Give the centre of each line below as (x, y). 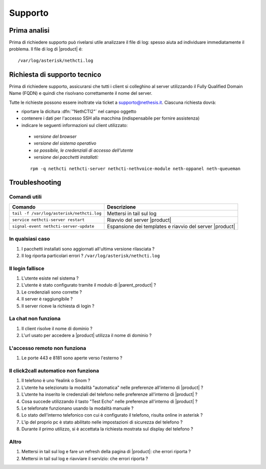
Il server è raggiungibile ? (47, 299)
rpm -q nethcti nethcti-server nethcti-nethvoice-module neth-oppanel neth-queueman (135, 169)
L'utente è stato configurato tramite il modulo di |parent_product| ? (89, 285)
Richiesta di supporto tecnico (55, 74)
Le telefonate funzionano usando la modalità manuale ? (78, 408)
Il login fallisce (27, 268)
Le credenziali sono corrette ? (52, 292)
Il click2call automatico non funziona (54, 371)
